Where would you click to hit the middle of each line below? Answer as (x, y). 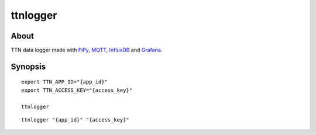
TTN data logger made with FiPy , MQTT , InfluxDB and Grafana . (87, 50)
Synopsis (28, 66)
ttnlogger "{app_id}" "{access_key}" (75, 120)
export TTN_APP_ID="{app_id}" (65, 82)
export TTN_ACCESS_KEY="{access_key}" (77, 90)
